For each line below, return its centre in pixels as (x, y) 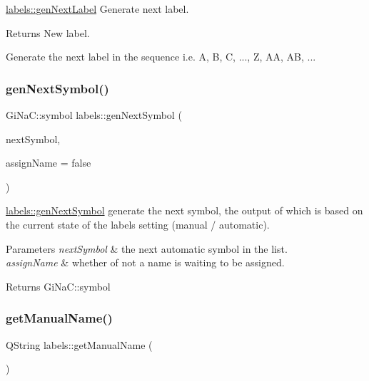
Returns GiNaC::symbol (58, 286)
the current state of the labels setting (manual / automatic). (138, 224)
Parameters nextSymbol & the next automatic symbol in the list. (147, 248)
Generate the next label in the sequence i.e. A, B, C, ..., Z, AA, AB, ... (161, 57)
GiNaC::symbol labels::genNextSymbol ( (94, 115)
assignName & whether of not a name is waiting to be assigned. (145, 262)
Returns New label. (48, 32)
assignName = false (49, 163)
